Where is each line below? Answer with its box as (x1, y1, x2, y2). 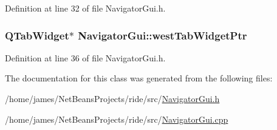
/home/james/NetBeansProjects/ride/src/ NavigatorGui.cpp (5, 112, 228, 125)
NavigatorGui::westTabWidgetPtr (78, 27, 247, 43)
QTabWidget (5, 27, 69, 43)
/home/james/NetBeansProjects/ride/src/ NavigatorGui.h (5, 92, 220, 104)
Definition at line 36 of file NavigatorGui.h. (5, 51, 166, 64)
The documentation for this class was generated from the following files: (5, 72, 273, 84)
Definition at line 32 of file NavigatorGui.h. (5, 2, 166, 14)
